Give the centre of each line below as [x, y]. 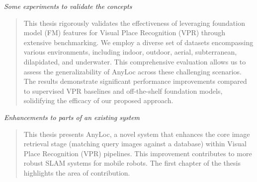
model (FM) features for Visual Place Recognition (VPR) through [125, 32]
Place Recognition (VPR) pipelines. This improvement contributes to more [138, 153]
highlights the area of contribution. [77, 172]
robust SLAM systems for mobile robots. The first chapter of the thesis [132, 163]
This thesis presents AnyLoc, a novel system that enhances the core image [137, 134]
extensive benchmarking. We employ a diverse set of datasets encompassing [138, 42]
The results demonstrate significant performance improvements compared [135, 81]
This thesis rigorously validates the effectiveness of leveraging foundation [134, 23]
